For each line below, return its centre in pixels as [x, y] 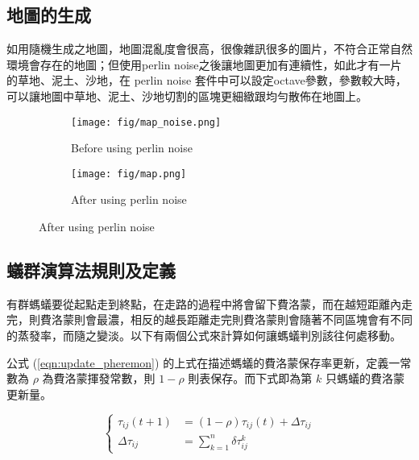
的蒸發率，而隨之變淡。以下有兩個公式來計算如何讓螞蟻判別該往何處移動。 [204, 336]
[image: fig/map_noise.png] [146, 122]
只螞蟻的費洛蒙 [365, 378]
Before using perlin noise [132, 148]
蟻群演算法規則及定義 [91, 270]
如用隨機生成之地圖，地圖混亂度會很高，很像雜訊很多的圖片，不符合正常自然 [209, 49]
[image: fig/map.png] [129, 174]
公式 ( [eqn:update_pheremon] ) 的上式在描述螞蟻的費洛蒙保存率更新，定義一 [203, 362]
